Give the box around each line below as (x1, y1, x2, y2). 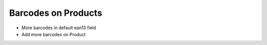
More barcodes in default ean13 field (21, 25, 96, 31)
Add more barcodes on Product (21, 31, 86, 37)
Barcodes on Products (9, 7, 102, 18)
